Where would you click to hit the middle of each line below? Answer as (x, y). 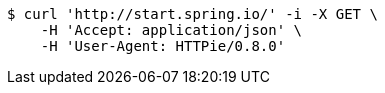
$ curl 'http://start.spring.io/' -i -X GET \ (192, 14)
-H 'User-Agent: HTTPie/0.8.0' (163, 46)
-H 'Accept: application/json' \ (171, 30)
